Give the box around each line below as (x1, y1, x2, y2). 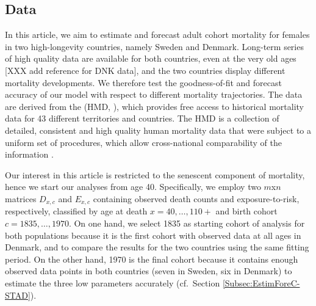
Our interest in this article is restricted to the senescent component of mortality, (5, 168, 305, 181)
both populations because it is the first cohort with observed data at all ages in (5, 228, 301, 241)
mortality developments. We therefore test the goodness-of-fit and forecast (5, 76, 282, 89)
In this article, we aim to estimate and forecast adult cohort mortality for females (5, 28, 310, 41)
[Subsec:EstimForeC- (222, 276, 300, 289)
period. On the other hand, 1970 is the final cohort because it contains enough (5, 252, 298, 265)
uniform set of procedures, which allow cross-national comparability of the (5, 136, 282, 148)
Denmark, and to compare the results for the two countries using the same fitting (5, 241, 309, 253)
